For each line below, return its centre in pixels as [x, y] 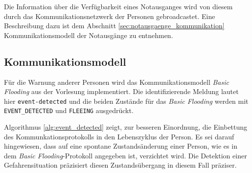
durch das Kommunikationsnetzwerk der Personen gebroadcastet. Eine [110, 16]
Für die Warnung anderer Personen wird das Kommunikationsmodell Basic [116, 82]
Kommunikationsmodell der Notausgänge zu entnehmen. [89, 35]
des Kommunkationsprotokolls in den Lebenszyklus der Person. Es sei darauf [119, 136]
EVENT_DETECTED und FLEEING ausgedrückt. [69, 110]
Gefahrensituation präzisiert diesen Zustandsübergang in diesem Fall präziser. [120, 165]
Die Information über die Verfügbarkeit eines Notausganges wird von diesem [118, 6]
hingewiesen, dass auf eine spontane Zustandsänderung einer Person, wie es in [121, 146]
